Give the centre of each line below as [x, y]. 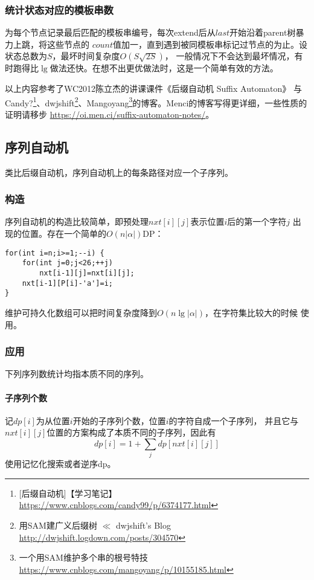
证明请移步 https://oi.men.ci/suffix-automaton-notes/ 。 [110, 114]
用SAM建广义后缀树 [58, 525]
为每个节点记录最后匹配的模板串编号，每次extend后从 [110, 32]
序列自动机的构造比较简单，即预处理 [77, 221]
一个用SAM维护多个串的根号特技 [83, 557]
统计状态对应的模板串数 [59, 9]
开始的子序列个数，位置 [119, 420]
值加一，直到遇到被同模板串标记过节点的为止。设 [210, 44]
